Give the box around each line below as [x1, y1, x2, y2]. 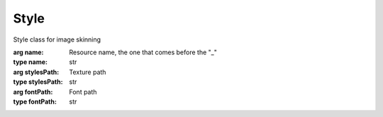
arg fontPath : [13, 87, 53, 96]
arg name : [13, 48, 44, 56]
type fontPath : [13, 97, 57, 106]
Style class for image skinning [13, 35, 101, 44]
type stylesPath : [13, 78, 63, 86]
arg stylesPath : [13, 68, 60, 76]
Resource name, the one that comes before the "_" [69, 48, 218, 56]
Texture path [69, 68, 106, 76]
